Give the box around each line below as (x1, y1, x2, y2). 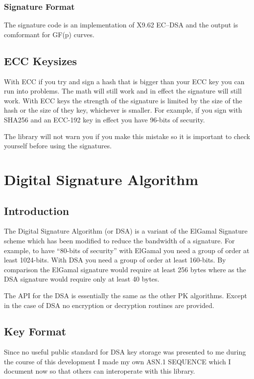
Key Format (4, 324, 67, 339)
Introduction (4, 203, 69, 218)
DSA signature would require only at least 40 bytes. (4, 274, 160, 284)
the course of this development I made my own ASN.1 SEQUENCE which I (4, 356, 231, 366)
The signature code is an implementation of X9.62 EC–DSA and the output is (4, 20, 238, 30)
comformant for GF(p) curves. (4, 29, 94, 39)
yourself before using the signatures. (4, 141, 112, 151)
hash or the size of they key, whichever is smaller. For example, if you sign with (4, 105, 242, 115)
